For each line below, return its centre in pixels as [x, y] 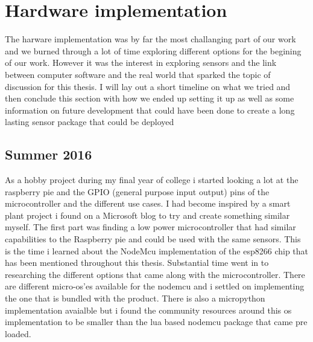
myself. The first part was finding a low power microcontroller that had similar [150, 227]
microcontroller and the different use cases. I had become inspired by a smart [148, 203]
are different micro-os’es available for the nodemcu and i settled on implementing [155, 286]
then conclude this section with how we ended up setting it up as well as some [150, 98]
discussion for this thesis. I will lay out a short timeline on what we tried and [148, 86]
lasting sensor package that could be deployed [90, 122]
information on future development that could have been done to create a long [150, 110]
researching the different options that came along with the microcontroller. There [155, 274]
